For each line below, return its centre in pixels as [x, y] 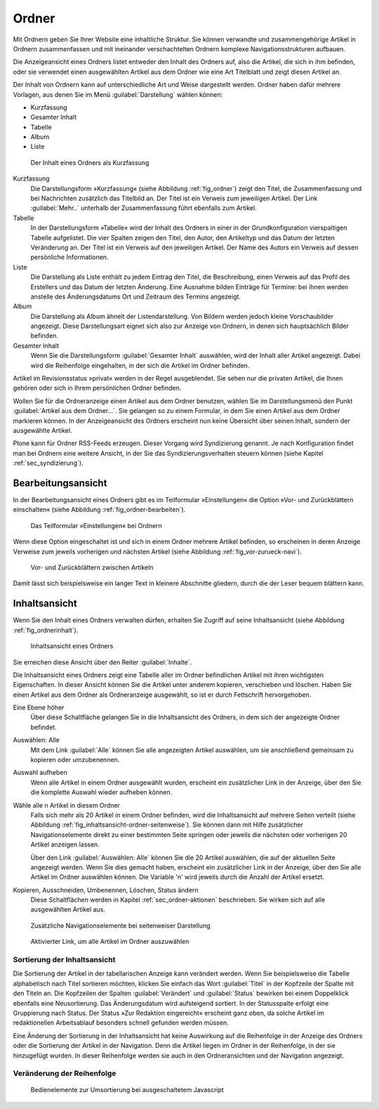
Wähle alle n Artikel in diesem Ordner [67, 805]
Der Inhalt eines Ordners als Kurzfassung [90, 162]
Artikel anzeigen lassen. [65, 845]
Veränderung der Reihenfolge [65, 1073]
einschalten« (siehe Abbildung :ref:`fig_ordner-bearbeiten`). [99, 510]
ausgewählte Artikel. [42, 431]
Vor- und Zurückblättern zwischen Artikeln [92, 567]
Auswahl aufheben [40, 773]
